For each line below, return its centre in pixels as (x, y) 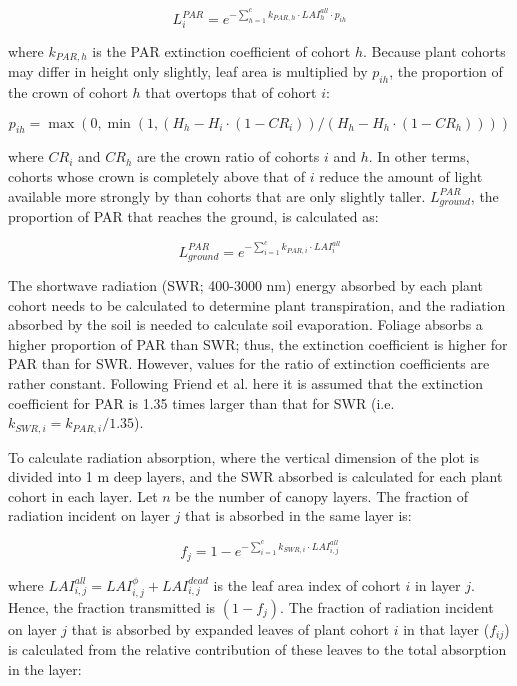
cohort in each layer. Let (83, 495)
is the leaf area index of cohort (307, 584)
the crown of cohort (68, 92)
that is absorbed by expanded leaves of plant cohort (230, 629)
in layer (437, 584)
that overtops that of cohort (231, 92)
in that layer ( (446, 629)
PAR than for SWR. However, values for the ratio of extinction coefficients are (249, 363)
